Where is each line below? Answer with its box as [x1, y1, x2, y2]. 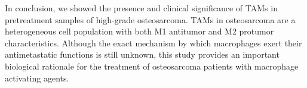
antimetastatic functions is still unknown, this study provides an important [5, 48, 280, 61]
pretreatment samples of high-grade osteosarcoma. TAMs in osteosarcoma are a [5, 13, 296, 26]
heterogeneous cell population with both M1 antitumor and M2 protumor [5, 25, 274, 37]
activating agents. [5, 71, 69, 84]
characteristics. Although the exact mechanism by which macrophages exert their [5, 36, 302, 49]
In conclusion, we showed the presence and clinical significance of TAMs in [5, 2, 278, 14]
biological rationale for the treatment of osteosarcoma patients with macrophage [5, 59, 299, 72]
